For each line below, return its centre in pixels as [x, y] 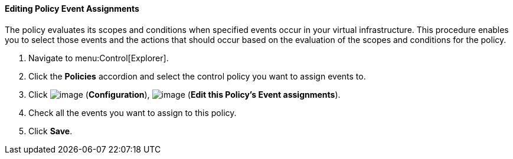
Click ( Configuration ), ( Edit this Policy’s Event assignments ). [184, 94]
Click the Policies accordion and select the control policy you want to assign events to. [197, 76]
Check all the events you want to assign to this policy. [133, 112]
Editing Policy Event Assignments [72, 9]
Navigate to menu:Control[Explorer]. [99, 58]
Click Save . [50, 131]
